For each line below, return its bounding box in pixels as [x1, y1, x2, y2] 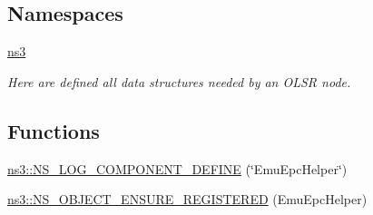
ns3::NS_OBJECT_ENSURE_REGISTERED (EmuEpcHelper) [7, 190, 368, 209]
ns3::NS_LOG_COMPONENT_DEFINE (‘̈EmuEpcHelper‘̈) [7, 159, 348, 178]
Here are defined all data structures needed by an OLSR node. [7, 72, 351, 91]
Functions [7, 116, 100, 144]
